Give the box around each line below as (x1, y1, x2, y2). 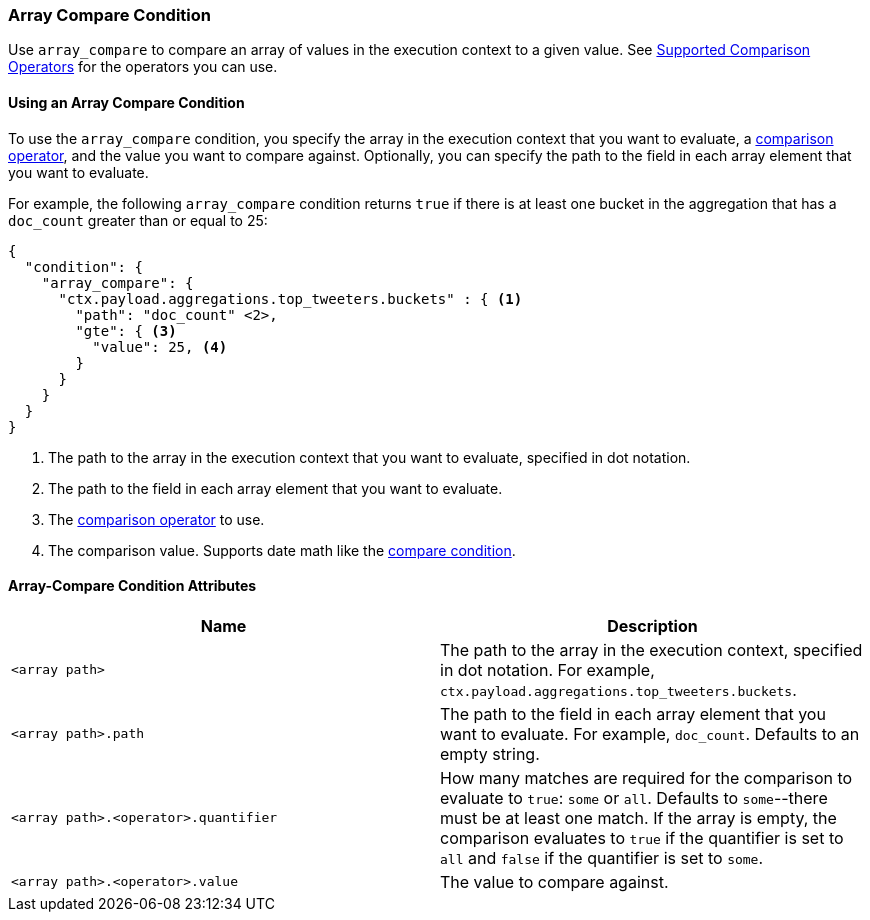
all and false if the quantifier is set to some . (440, 847, 764, 868)
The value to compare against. (440, 871, 669, 892)
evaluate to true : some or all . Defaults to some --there (440, 787, 828, 808)
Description (607, 615, 698, 636)
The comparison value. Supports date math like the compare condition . (48, 541, 516, 559)
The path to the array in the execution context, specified (440, 639, 863, 660)
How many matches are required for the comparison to (440, 767, 853, 788)
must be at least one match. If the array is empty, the (440, 807, 837, 828)
